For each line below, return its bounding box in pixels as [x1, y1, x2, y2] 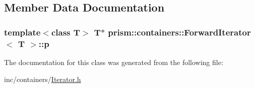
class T [51, 25, 80, 38]
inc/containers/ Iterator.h [4, 73, 81, 84]
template [4, 25, 41, 38]
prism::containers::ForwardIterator [108, 25, 251, 38]
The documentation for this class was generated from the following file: [4, 56, 223, 67]
